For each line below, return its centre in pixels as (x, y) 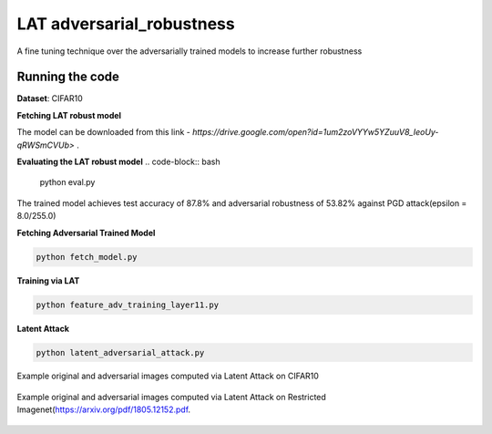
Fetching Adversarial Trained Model (86, 232)
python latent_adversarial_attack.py (120, 352)
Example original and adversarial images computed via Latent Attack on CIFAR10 (168, 376)
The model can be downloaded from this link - (103, 132)
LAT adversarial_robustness (126, 24)
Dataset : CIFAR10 (50, 98)
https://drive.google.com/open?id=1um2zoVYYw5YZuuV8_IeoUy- (315, 132)
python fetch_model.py (87, 257)
